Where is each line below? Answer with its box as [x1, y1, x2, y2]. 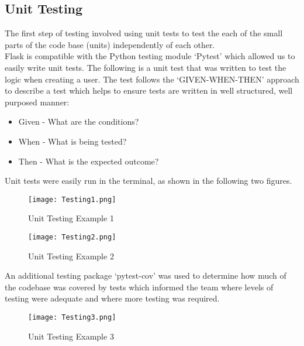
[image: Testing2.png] [28, 232, 116, 241]
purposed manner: [5, 95, 70, 108]
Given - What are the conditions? [18, 115, 139, 128]
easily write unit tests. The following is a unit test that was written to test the [5, 61, 286, 73]
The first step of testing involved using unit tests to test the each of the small [5, 27, 283, 39]
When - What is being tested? [18, 135, 127, 147]
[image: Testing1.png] [28, 195, 116, 204]
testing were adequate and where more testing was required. [5, 292, 220, 304]
